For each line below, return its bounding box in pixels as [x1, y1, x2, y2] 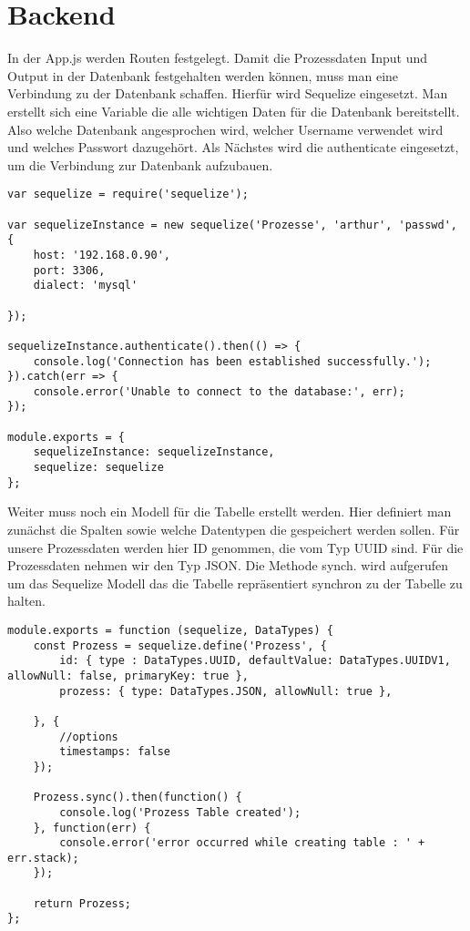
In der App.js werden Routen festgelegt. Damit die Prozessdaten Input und [7, 48, 428, 67]
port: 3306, [33, 263, 106, 277]
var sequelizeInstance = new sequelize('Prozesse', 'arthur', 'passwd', [7, 218, 457, 231]
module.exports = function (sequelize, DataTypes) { [7, 623, 333, 637]
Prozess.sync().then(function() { [33, 791, 242, 804]
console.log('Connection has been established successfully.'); [33, 354, 432, 368]
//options [59, 730, 118, 743]
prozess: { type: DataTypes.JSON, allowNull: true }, [59, 684, 393, 698]
